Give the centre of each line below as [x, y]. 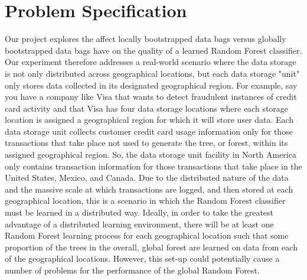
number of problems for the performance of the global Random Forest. [132, 270]
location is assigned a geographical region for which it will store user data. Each [149, 120]
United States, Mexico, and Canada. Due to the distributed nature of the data [147, 178]
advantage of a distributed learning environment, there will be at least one [139, 224]
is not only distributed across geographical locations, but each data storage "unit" [152, 73]
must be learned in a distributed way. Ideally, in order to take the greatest [139, 212]
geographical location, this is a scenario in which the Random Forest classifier [145, 201]
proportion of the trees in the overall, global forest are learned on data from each [151, 247]
